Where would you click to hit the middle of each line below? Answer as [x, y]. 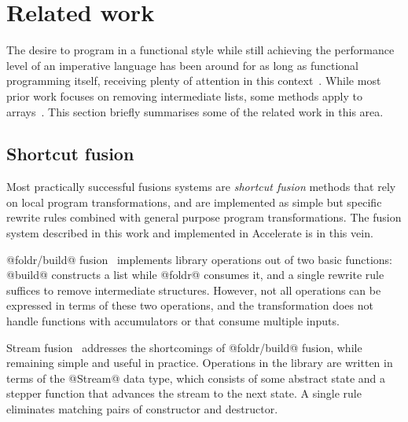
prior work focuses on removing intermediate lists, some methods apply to [184, 95]
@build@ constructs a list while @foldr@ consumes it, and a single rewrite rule [195, 275]
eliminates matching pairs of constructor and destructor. [142, 409]
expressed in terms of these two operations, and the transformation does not [190, 305]
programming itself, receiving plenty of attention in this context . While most [194, 81]
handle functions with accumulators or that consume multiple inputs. [173, 321]
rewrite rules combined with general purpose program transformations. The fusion [204, 217]
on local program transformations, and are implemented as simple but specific [194, 202]
